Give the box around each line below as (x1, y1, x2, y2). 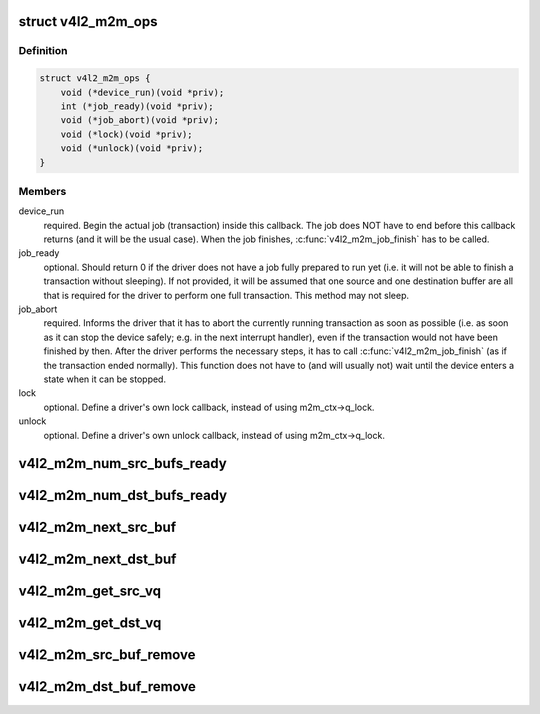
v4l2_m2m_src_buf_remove (18, 646, 196, 664)
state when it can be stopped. (43, 373, 167, 385)
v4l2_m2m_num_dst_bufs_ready (18, 487, 228, 504)
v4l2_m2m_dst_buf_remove (18, 678, 197, 695)
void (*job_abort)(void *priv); (60, 115, 220, 126)
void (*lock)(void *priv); (60, 128, 194, 140)
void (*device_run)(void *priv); (60, 86, 225, 98)
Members (18, 184, 67, 198)
